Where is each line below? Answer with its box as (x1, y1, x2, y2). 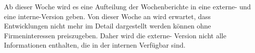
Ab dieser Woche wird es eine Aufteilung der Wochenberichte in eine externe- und (4, 1, 251, 11)
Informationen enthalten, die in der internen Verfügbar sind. (4, 40, 186, 50)
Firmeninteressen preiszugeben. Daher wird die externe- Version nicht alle (4, 30, 226, 40)
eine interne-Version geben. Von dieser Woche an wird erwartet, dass (4, 11, 211, 21)
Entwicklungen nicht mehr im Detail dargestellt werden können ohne (4, 21, 211, 31)
